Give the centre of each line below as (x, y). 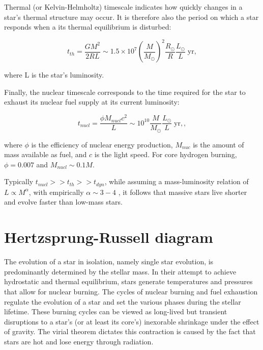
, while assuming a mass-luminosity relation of (177, 181)
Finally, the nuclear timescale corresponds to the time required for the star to (125, 92)
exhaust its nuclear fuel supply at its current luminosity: (92, 102)
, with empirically (56, 192)
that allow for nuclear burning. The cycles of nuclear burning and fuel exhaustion (131, 291)
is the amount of (218, 144)
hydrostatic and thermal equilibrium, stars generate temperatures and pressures (128, 281)
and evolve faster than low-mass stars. (63, 202)
